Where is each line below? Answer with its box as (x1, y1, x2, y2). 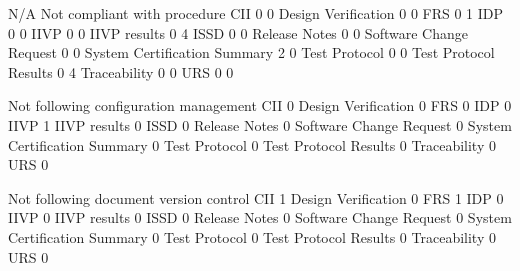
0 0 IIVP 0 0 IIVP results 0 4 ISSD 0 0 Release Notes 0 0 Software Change (8, 22, 468, 43)
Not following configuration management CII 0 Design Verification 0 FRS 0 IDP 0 (8, 95, 512, 116)
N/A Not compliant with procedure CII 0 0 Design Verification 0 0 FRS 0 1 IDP (8, 3, 504, 23)
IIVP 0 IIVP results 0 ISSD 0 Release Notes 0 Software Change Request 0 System (8, 207, 512, 228)
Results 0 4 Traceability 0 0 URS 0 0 (8, 61, 234, 82)
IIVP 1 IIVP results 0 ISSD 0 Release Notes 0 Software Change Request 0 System (8, 114, 512, 135)
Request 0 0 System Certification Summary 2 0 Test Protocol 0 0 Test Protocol (8, 42, 495, 63)
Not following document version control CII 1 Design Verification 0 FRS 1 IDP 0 (8, 187, 504, 208)
